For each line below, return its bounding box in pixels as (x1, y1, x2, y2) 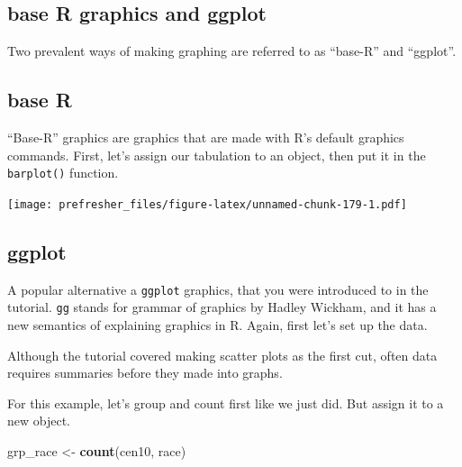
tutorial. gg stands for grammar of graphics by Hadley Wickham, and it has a (7, 298, 437, 316)
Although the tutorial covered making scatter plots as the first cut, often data (7, 345, 438, 364)
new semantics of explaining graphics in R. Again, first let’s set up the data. (7, 316, 428, 334)
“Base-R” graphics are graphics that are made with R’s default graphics (7, 128, 404, 146)
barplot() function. (7, 163, 119, 182)
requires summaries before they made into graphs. (7, 363, 283, 382)
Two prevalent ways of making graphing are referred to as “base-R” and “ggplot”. (7, 41, 457, 60)
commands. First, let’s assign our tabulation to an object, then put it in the (7, 145, 426, 164)
